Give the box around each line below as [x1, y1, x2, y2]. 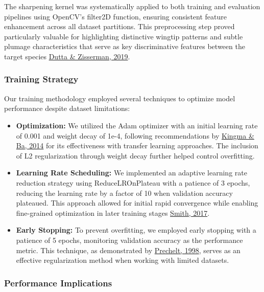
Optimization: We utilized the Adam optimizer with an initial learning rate [16, 120, 258, 130]
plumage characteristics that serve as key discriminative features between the [4, 41, 245, 52]
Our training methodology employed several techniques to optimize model [4, 93, 235, 103]
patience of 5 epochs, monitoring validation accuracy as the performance [16, 234, 243, 245]
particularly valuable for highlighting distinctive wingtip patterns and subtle [4, 31, 243, 41]
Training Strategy [4, 73, 79, 85]
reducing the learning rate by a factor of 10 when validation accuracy [16, 187, 233, 198]
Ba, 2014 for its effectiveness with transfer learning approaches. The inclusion [16, 140, 258, 151]
